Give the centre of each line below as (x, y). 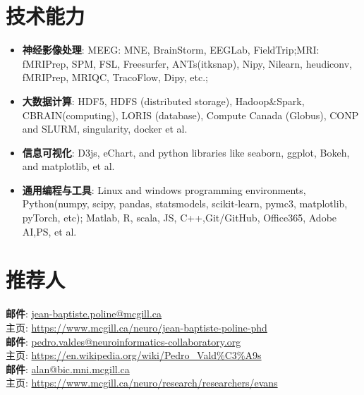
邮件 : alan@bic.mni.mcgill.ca (68, 369)
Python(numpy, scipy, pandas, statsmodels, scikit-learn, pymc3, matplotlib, (185, 203)
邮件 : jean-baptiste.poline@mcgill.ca (84, 314)
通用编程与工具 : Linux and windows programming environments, (164, 189)
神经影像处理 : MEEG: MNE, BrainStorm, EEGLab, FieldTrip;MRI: (171, 50)
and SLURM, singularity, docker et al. (105, 129)
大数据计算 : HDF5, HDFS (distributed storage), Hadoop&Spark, (163, 101)
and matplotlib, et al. (68, 166)
